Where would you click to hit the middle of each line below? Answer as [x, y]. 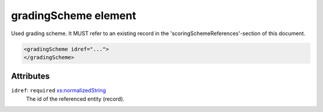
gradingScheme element [74, 15]
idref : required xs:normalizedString [59, 91]
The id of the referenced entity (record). [75, 99]
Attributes [31, 77]
